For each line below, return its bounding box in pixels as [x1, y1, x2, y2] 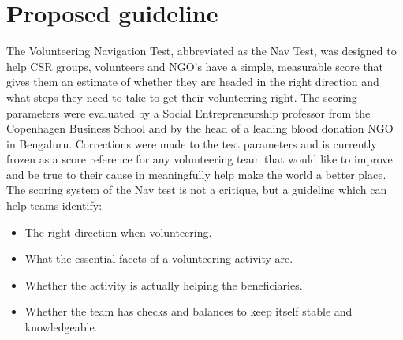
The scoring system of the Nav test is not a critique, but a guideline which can [6, 181, 387, 198]
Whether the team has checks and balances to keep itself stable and [24, 303, 353, 319]
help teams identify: [6, 197, 103, 214]
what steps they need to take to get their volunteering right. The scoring [6, 88, 357, 105]
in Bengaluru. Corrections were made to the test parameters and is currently [6, 135, 377, 151]
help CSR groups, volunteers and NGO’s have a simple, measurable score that [6, 58, 384, 74]
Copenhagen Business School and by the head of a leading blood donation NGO [6, 120, 394, 136]
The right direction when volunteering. [24, 223, 212, 240]
